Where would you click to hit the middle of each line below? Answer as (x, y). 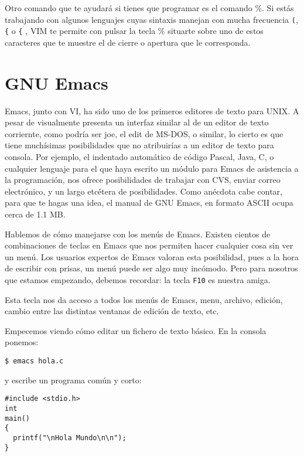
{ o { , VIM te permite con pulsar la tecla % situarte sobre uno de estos (134, 31)
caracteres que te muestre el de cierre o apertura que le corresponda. (128, 42)
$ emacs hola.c (34, 361)
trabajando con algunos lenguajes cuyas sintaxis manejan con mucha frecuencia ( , (151, 19)
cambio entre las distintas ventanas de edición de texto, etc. (112, 311)
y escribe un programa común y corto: (73, 380)
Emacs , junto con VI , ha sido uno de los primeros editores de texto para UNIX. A (152, 110)
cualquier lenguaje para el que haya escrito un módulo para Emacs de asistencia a (152, 168)
